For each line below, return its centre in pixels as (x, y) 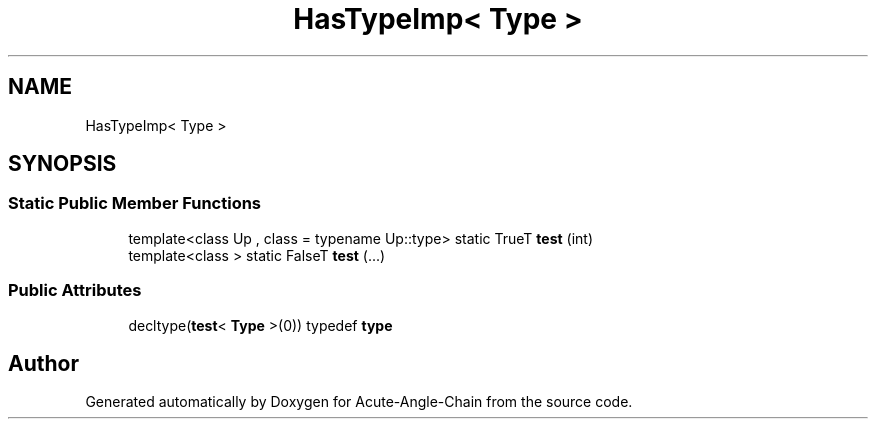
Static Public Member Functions (135, 203)
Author (43, 363)
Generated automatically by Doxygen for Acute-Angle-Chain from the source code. (359, 402)
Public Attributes (75, 290)
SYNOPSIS (62, 164)
